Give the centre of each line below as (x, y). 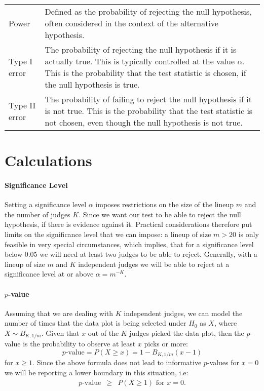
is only (249, 234)
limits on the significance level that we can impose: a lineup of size (108, 234)
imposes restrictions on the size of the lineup (165, 204)
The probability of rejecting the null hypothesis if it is (141, 49)
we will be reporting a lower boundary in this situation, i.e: (97, 372)
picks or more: (166, 344)
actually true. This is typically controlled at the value (140, 61)
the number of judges (37, 214)
